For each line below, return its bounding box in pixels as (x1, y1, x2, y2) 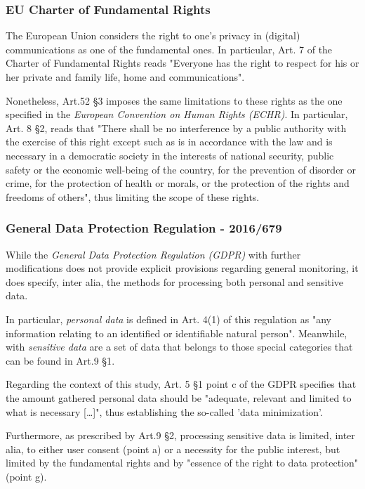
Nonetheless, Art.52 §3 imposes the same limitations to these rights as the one (6, 93, 343, 107)
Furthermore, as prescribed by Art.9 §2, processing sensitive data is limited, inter (6, 428, 355, 443)
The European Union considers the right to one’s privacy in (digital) (6, 28, 300, 43)
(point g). (6, 469, 47, 483)
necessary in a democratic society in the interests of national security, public (6, 148, 334, 162)
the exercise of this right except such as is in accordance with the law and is (6, 134, 333, 149)
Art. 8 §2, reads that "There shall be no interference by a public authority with (6, 120, 347, 135)
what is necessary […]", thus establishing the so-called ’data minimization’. (6, 404, 323, 419)
